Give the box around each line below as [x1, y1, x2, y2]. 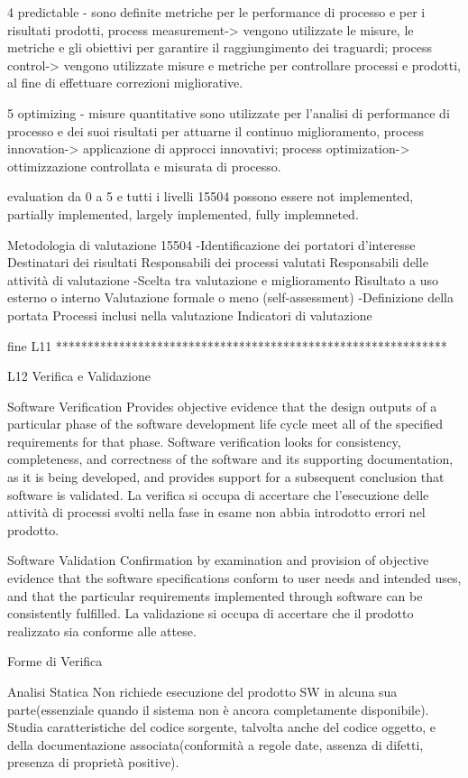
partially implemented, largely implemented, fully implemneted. [7, 204, 359, 223]
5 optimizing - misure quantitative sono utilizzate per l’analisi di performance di [7, 103, 450, 122]
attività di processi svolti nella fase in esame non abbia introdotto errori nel [7, 503, 426, 522]
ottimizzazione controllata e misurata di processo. [7, 156, 281, 175]
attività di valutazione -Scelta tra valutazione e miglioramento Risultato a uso [7, 270, 438, 289]
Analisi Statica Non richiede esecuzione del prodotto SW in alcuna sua [7, 682, 398, 700]
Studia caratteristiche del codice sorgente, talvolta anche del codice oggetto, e [7, 718, 436, 736]
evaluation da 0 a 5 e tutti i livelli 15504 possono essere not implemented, [7, 187, 414, 206]
